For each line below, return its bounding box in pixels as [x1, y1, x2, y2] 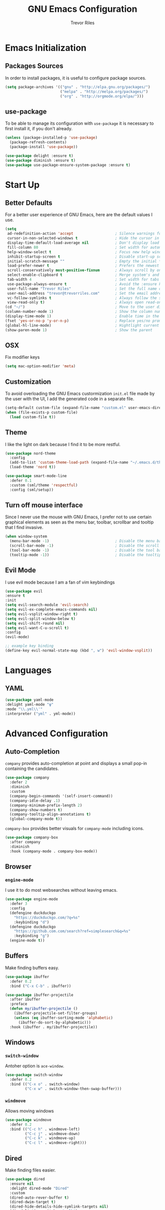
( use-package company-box [5, 835, 58, 840]
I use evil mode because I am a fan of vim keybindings [5, 579, 115, 585]
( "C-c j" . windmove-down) [25, 1131, 80, 1136]
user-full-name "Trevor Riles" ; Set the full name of [7, 286, 164, 291]
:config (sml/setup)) [9, 487, 54, 492]
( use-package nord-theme [5, 451, 56, 456]
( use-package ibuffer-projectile [5, 992, 74, 997]
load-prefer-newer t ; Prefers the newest [7, 263, 160, 268]
